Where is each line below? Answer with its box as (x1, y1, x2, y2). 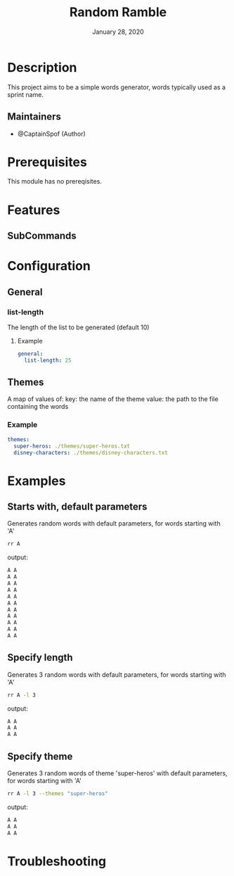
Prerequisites (7, 154, 88, 170)
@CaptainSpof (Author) (17, 129, 86, 138)
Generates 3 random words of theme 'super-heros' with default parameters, (7, 769, 228, 777)
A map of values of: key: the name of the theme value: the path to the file (7, 395, 219, 403)
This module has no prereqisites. (7, 177, 102, 186)
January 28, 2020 (92, 27, 144, 36)
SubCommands (7, 230, 77, 242)
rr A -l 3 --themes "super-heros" (7, 790, 109, 797)
